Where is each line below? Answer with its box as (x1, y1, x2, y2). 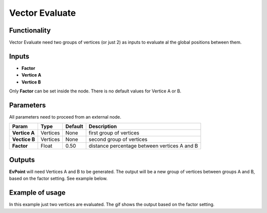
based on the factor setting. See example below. (9, 175, 108, 181)
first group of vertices (89, 129, 139, 136)
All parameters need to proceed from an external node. (9, 114, 122, 120)
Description (89, 123, 117, 130)
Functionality (9, 26, 51, 35)
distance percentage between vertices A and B (89, 142, 198, 149)
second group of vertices (89, 136, 148, 143)
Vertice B (21, 79, 41, 85)
